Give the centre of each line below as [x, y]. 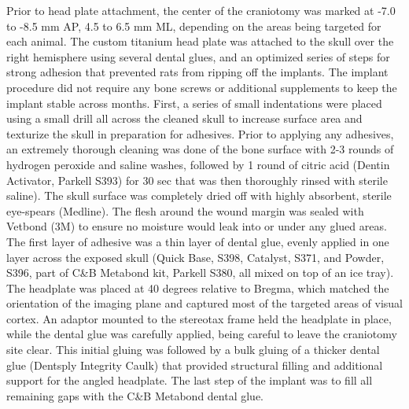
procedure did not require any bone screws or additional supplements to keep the [202, 87]
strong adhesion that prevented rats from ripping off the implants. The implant [197, 72]
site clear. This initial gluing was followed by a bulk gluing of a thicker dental [193, 350]
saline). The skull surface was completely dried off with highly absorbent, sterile [199, 195]
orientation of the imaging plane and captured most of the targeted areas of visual [205, 303]
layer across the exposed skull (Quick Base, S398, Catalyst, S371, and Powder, [195, 257]
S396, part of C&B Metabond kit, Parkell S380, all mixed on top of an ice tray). [200, 273]
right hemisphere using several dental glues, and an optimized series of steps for [198, 56]
